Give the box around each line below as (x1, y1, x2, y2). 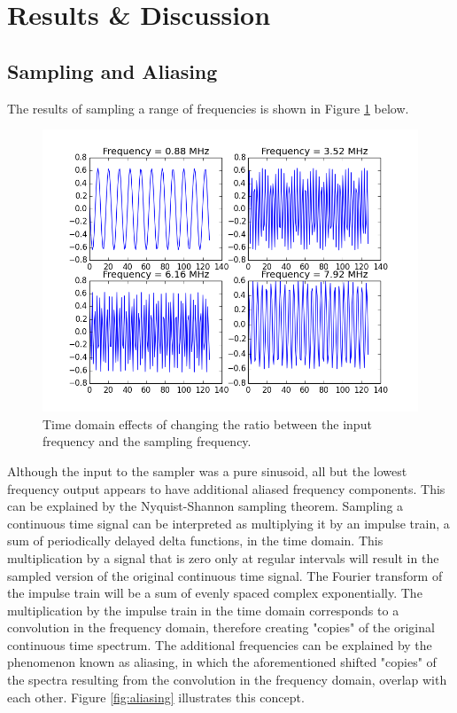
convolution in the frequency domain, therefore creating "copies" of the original (7, 618, 435, 637)
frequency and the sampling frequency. (43, 432, 252, 451)
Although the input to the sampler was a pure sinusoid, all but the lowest (7, 461, 407, 480)
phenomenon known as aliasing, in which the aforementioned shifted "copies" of (7, 653, 437, 671)
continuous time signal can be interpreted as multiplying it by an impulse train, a (7, 513, 450, 532)
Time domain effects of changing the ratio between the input (43, 414, 372, 433)
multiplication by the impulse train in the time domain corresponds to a (7, 600, 399, 619)
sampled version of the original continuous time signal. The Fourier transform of (7, 566, 443, 584)
